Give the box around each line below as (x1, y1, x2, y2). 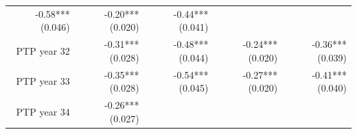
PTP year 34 (16, 104, 70, 118)
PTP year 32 (16, 43, 70, 57)
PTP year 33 (16, 74, 70, 88)
